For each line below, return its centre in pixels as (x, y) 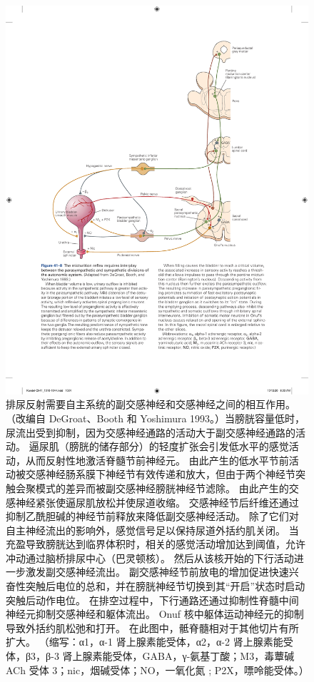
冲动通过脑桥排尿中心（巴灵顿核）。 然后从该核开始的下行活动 (150, 558)
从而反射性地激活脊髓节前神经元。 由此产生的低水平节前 (157, 460)
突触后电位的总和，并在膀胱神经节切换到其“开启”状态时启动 (165, 586)
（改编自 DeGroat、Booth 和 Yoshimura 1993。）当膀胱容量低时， (156, 418)
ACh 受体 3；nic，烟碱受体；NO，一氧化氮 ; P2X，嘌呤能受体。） (157, 670)
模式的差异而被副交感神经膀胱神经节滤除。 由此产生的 (162, 488)
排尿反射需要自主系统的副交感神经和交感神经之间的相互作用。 (151, 404)
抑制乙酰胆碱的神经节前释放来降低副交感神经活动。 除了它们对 (152, 516)
